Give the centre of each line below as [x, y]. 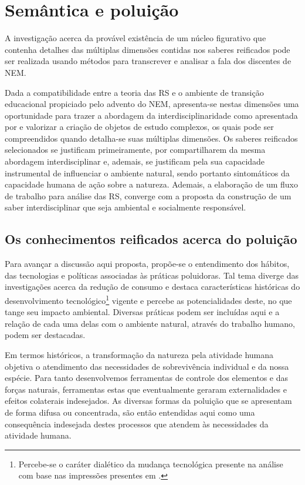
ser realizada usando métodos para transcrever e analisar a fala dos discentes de [148, 61]
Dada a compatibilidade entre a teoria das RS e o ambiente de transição [134, 92]
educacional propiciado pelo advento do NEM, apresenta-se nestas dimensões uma [152, 104]
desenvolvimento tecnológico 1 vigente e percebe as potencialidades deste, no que [148, 300]
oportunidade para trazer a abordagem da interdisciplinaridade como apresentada [151, 115]
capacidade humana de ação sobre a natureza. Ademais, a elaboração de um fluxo [151, 184]
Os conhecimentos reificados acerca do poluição [151, 239]
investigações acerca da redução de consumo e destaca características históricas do [152, 287]
